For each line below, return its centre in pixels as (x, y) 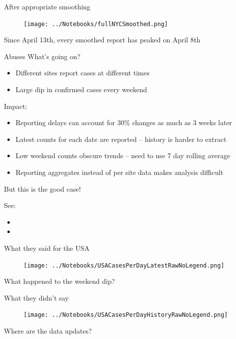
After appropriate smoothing (47, 6)
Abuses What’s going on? (42, 56)
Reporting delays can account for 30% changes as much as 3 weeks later (124, 122)
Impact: (16, 106)
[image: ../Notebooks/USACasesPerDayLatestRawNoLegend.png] (124, 265)
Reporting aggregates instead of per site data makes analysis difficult (119, 172)
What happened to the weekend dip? (59, 281)
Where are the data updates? (48, 331)
